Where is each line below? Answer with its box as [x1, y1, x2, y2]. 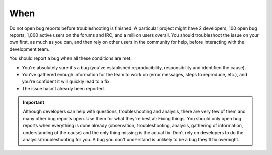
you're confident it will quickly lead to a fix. [22, 78, 111, 85]
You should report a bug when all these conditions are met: [9, 55, 132, 61]
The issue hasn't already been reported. [22, 85, 105, 91]
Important [23, 99, 45, 105]
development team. [9, 46, 50, 52]
